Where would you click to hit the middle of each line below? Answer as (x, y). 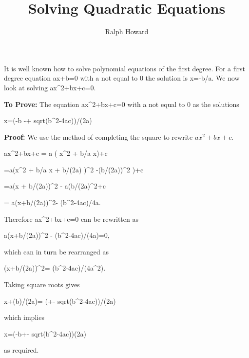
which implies (24, 317)
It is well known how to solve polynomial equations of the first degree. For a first (124, 68)
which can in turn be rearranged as (56, 251)
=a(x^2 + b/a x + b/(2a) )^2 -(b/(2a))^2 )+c (74, 169)
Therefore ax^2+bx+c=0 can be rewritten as (71, 219)
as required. (21, 350)
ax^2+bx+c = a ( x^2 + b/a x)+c (56, 153)
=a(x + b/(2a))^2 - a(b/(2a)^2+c (55, 186)
